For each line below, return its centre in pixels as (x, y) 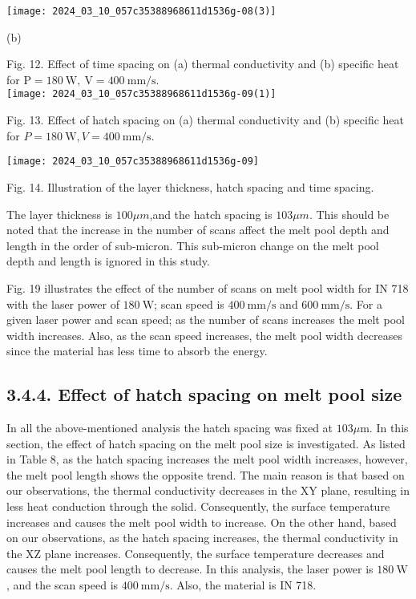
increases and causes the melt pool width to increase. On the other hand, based (202, 522)
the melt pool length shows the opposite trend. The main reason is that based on (206, 474)
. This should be (349, 214)
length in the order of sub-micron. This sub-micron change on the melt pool (193, 245)
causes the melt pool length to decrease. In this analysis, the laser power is (190, 569)
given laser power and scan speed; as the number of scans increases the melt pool (206, 320)
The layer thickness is (60, 214)
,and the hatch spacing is (211, 214)
